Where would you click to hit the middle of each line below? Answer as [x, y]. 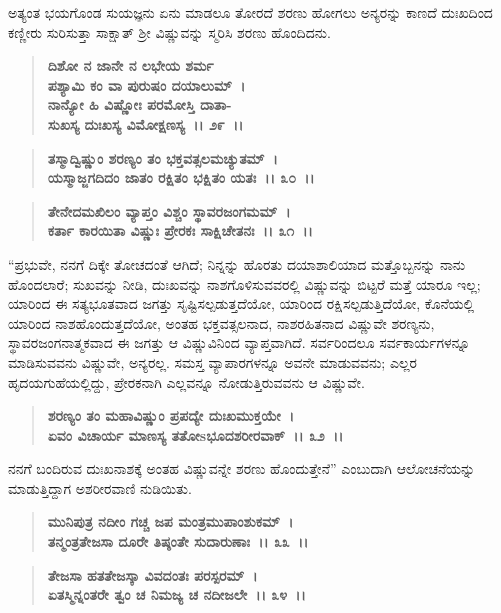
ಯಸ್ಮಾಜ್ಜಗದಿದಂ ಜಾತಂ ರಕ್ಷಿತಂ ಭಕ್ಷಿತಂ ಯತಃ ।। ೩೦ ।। [181, 177]
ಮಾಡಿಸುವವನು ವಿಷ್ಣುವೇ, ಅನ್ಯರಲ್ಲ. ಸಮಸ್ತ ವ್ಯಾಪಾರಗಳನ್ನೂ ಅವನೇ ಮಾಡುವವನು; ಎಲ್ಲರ [213, 361]
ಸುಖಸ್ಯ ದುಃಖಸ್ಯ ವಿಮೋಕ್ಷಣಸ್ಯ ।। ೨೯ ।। [145, 123]
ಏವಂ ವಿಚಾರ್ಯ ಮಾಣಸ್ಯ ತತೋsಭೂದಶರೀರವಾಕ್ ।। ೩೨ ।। [195, 434]
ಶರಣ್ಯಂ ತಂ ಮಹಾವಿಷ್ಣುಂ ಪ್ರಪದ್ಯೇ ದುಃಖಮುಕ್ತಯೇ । [171, 415]
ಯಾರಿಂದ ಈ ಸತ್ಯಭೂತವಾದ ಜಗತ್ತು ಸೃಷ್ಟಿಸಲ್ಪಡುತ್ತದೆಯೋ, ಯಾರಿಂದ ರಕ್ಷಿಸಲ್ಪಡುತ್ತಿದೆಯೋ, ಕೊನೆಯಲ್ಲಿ [241, 303]
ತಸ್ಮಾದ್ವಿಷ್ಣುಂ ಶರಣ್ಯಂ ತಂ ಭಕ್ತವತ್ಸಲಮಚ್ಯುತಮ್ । [162, 157]
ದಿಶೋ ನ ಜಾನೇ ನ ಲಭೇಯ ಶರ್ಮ [130, 65]
